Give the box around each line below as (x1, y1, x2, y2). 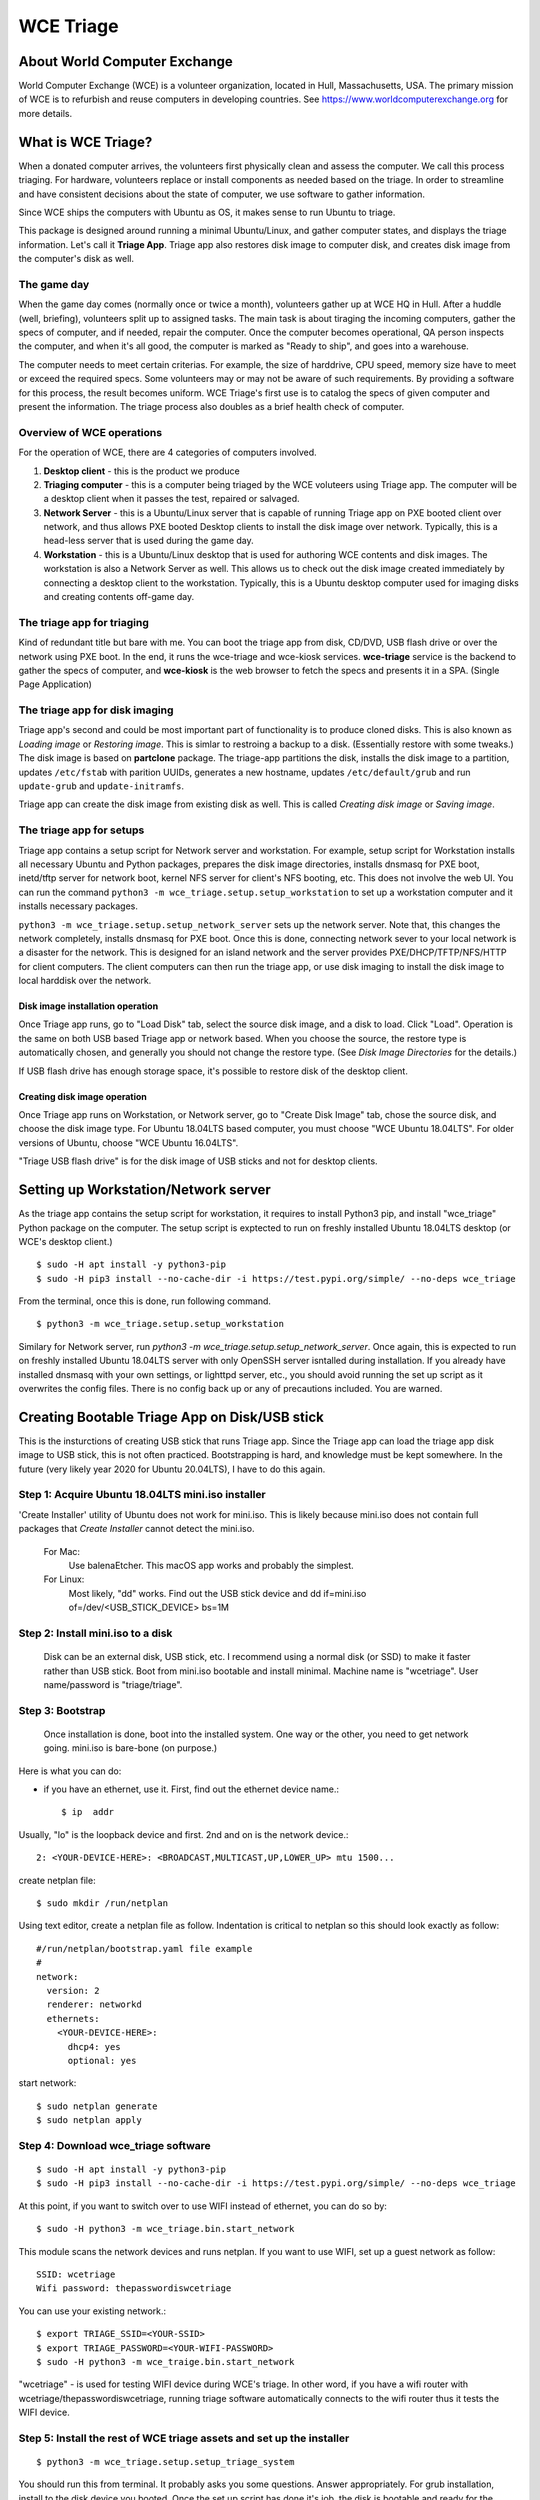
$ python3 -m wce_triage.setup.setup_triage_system (36, 2456, 295, 2468)
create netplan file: (18, 1874, 96, 1886)
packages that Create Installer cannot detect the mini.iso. (18, 1523, 255, 1535)
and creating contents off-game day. (43, 591, 195, 603)
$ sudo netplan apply (36, 2115, 142, 2126)
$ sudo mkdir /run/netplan (36, 1898, 169, 1909)
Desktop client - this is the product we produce (43, 465, 240, 477)
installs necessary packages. (18, 900, 139, 912)
